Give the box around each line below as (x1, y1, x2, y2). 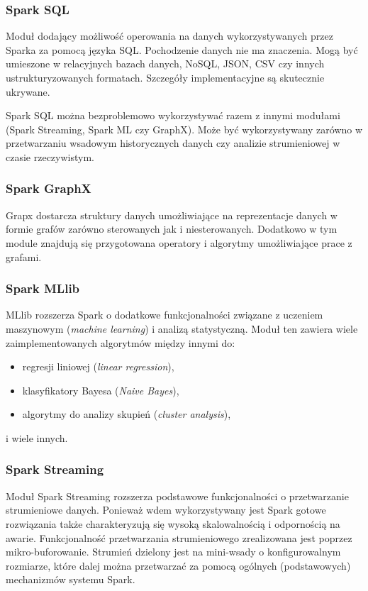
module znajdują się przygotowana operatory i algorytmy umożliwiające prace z (6, 235, 352, 250)
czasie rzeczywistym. (6, 149, 94, 164)
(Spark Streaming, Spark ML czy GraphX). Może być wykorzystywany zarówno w (6, 121, 363, 136)
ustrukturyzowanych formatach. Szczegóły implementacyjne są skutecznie (6, 70, 325, 84)
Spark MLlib (6, 280, 80, 297)
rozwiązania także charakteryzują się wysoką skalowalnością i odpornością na (6, 516, 340, 531)
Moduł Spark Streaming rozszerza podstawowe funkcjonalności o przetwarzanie (6, 488, 349, 503)
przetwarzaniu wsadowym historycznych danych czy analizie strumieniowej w (6, 136, 340, 150)
